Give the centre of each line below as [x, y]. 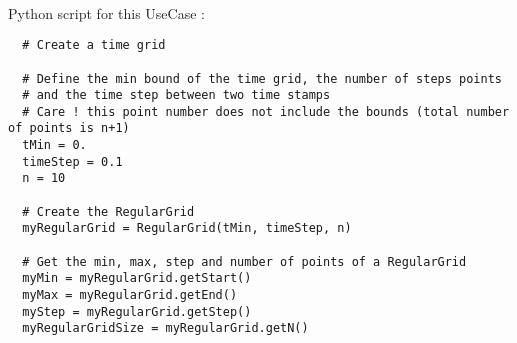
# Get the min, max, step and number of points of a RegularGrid [244, 261]
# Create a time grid [94, 45]
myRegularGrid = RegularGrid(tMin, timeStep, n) [187, 228]
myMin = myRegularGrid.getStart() [137, 278]
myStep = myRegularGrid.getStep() [137, 311]
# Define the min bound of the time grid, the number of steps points [262, 78]
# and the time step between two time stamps [176, 95]
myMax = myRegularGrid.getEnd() [130, 295]
